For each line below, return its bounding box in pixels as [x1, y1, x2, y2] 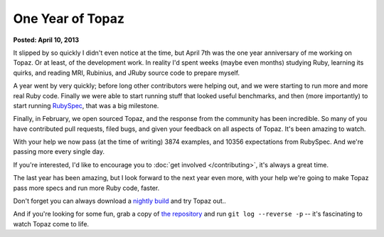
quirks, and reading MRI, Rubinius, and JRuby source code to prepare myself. [13, 68, 240, 77]
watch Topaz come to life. [13, 219, 89, 228]
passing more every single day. [13, 147, 105, 156]
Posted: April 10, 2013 [13, 36, 80, 44]
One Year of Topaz [13, 11, 124, 26]
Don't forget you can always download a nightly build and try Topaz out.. [13, 196, 227, 206]
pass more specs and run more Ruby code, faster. [13, 184, 160, 192]
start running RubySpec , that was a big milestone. [13, 101, 159, 110]
